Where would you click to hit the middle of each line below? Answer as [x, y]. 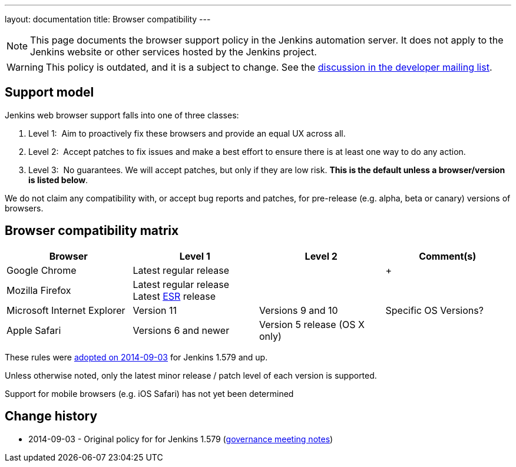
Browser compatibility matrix [92, 231]
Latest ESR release [174, 296]
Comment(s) [448, 256]
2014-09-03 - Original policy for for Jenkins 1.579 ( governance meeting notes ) [181, 439]
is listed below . [58, 180]
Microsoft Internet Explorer [66, 310]
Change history [51, 416]
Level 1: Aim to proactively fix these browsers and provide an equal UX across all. [187, 133]
